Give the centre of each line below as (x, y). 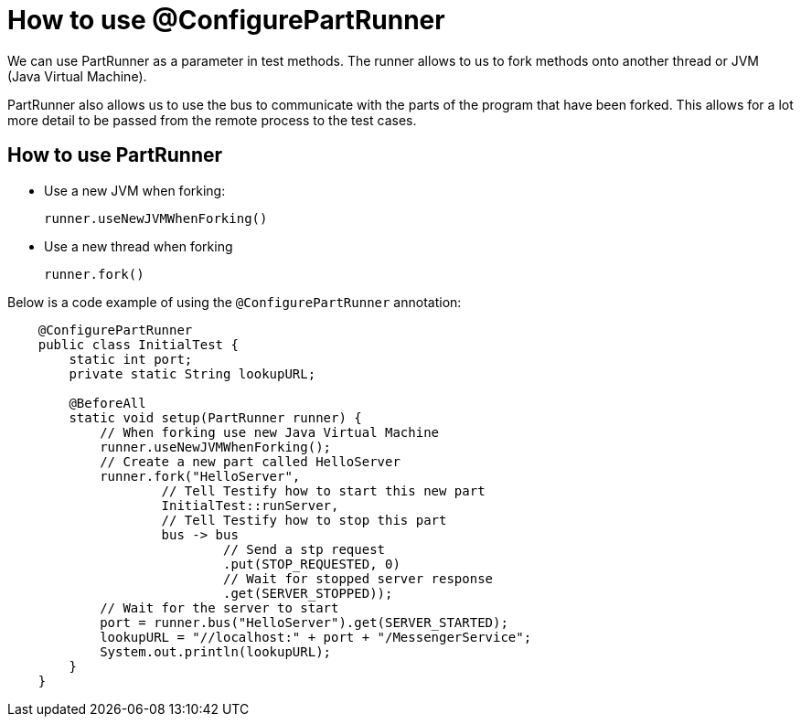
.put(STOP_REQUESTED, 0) (312, 564)
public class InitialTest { (138, 344)
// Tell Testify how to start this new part (323, 490)
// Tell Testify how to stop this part (304, 520)
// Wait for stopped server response (358, 578)
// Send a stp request (304, 549)
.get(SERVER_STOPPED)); (308, 593)
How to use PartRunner (115, 155)
